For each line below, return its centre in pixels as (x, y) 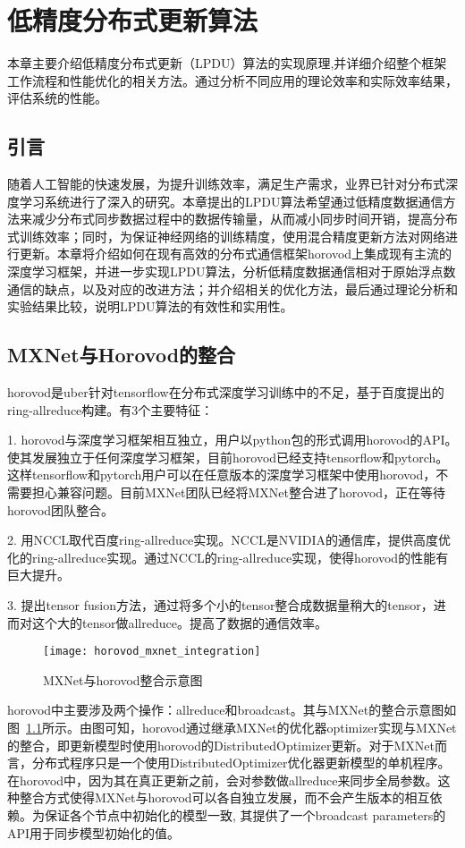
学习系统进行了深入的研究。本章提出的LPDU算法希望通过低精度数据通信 (231, 201)
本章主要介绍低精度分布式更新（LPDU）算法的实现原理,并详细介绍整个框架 (227, 63)
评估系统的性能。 (57, 98)
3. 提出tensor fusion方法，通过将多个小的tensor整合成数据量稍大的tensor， (220, 605)
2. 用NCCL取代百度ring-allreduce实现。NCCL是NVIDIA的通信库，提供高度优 (229, 540)
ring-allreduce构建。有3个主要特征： (110, 409)
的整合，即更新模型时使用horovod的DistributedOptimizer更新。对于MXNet (221, 745)
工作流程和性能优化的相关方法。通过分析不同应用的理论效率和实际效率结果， (232, 80)
